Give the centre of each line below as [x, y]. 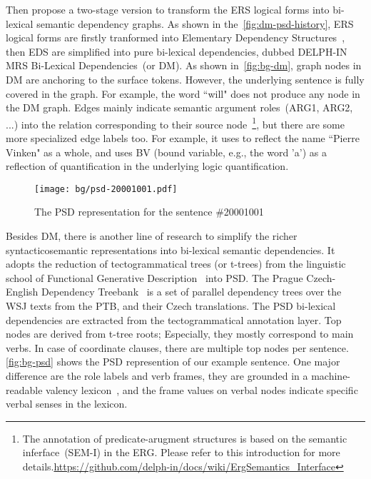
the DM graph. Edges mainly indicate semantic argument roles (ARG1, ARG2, [179, 107]
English [22, 292]
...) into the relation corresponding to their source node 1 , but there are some [175, 123]
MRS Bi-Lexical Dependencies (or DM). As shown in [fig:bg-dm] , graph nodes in [184, 65]
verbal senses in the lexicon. [67, 404]
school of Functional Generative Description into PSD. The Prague [154, 277]
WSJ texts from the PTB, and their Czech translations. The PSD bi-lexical [171, 306]
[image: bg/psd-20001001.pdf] [106, 189]
